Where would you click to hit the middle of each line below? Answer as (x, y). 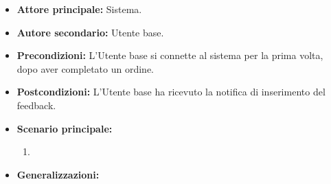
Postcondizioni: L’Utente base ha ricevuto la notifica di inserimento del (171, 92)
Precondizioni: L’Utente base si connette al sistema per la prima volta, (170, 55)
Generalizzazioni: (58, 174)
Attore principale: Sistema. (79, 9)
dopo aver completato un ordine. (85, 68)
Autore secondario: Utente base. (90, 32)
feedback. (36, 105)
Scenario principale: (65, 128)
